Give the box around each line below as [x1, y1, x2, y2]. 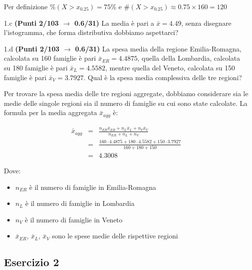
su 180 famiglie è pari [4, 62, 68, 72]
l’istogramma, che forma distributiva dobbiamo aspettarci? [4, 27, 179, 37]
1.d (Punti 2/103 [4, 43, 60, 53]
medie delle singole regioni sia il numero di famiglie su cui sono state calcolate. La [4, 98, 248, 108]
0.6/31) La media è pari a [74, 17, 154, 28]
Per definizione [4, 1, 48, 11]
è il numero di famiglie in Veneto [25, 214, 123, 224]
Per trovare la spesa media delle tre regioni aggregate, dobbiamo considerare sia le [4, 88, 249, 99]
